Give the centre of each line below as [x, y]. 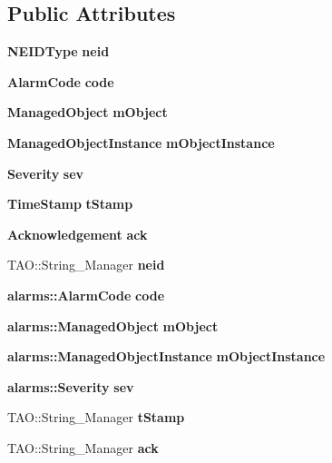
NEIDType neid [59, 51]
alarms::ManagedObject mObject [113, 325]
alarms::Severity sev [71, 386]
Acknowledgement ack [78, 234]
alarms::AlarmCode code [86, 295]
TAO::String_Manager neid [86, 265]
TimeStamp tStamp [70, 204]
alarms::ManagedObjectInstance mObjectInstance [166, 356]
